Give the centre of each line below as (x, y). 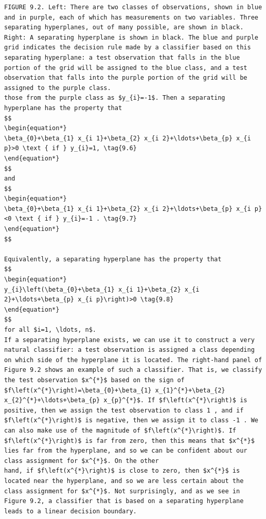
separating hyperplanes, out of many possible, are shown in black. (124, 28)
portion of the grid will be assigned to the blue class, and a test (126, 68)
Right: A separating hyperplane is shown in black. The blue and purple (131, 37)
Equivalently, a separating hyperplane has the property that (113, 259)
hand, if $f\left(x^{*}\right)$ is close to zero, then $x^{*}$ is (122, 471)
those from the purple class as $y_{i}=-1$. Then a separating (115, 98)
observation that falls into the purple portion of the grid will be (126, 78)
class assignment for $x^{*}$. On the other (82, 461)
